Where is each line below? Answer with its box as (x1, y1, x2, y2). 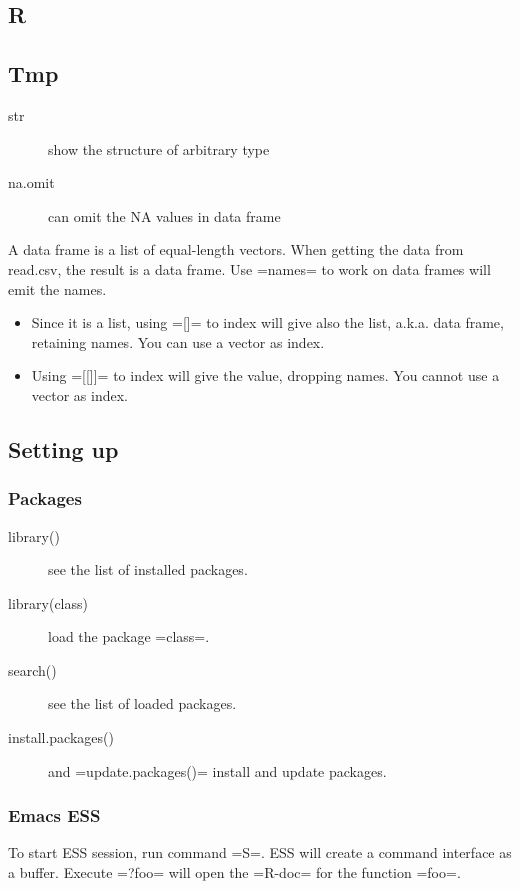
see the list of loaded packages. (48, 693, 237, 714)
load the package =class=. (48, 626, 210, 647)
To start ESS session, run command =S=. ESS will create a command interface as (8, 842, 512, 863)
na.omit (8, 172, 55, 193)
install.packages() (8, 727, 114, 748)
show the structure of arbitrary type (48, 138, 270, 159)
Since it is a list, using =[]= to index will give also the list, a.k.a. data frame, (31, 312, 504, 333)
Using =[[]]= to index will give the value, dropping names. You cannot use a (31, 365, 500, 386)
